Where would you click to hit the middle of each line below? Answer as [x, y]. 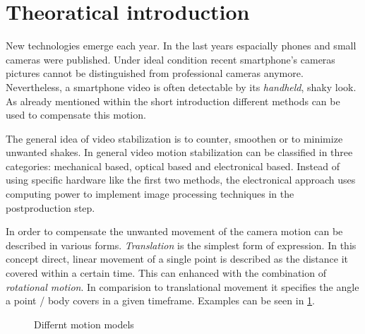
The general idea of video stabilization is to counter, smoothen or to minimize [174, 138]
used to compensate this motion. [76, 115]
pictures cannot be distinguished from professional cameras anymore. [155, 73]
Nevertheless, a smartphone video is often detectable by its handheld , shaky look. [181, 87]
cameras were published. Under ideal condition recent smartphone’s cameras [170, 59]
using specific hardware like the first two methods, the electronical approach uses [181, 180]
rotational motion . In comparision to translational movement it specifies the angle [182, 286]
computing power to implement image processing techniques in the [150, 194]
